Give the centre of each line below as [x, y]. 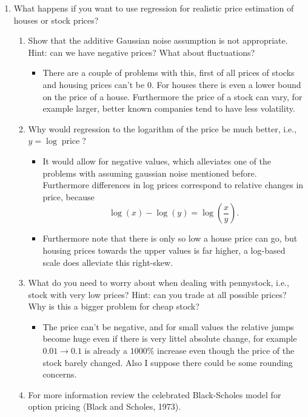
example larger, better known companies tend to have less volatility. [169, 108]
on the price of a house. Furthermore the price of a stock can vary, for [172, 96]
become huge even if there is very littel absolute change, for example [170, 338]
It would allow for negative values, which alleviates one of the [157, 161]
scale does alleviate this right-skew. [108, 262]
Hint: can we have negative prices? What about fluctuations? [142, 52]
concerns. [60, 374]
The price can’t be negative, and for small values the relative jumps [168, 326]
